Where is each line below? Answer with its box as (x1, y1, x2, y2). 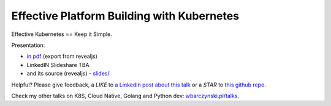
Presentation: (11, 41, 45, 49)
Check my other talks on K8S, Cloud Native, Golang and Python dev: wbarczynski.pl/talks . (11, 92, 239, 99)
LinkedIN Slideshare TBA (26, 61, 89, 68)
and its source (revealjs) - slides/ (26, 70, 110, 77)
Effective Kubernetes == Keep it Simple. (11, 30, 113, 38)
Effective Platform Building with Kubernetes (11, 9, 239, 23)
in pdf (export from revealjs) (26, 52, 98, 60)
